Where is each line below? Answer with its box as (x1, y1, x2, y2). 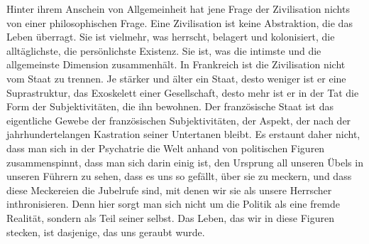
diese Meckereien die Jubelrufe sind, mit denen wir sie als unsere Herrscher (6, 182, 332, 197)
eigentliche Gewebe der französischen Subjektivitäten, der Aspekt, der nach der (6, 112, 351, 127)
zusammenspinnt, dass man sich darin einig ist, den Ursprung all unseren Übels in (6, 154, 363, 169)
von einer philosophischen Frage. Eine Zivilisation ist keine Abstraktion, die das (6, 15, 353, 30)
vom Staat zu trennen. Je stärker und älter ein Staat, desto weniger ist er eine (6, 70, 346, 85)
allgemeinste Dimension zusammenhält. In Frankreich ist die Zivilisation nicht (6, 57, 346, 72)
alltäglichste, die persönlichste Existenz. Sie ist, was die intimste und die (6, 43, 321, 58)
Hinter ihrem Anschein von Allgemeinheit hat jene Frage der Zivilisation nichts (6, 1, 350, 16)
